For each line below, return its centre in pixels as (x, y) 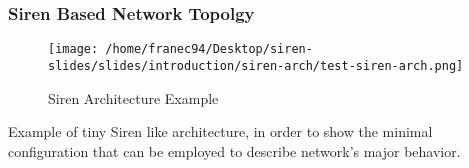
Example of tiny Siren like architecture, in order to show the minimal (220, 131)
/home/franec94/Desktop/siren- (209, 49)
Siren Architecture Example (133, 97)
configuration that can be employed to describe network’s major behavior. (234, 150)
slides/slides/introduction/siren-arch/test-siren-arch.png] (256, 65)
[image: (73, 49)
